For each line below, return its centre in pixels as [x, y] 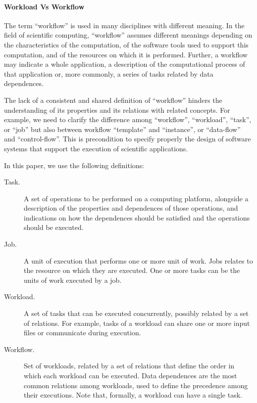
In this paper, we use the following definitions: [74, 165]
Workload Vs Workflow [44, 6]
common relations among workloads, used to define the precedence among [136, 385]
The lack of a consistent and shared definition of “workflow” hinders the [113, 100]
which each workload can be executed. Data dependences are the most [130, 376]
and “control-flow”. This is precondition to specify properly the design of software [128, 139]
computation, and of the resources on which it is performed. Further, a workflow [126, 54]
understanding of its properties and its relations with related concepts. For [117, 110]
